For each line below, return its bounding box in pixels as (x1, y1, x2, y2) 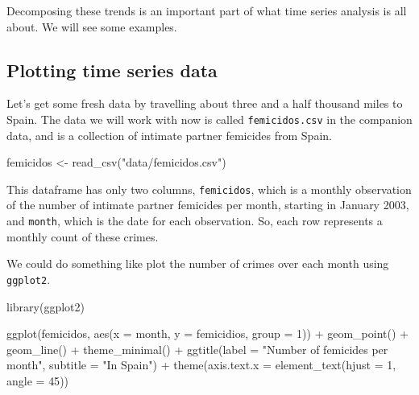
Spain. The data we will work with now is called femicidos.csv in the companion (6, 110, 413, 127)
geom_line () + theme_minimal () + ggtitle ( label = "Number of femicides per (6, 340, 388, 357)
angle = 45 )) (6, 372, 69, 389)
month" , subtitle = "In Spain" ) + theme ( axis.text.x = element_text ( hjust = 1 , (6, 356, 396, 373)
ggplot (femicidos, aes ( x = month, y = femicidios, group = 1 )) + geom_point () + (6, 325, 409, 342)
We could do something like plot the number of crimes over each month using (6, 255, 389, 272)
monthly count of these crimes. (6, 228, 159, 245)
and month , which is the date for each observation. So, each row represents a (6, 212, 383, 229)
